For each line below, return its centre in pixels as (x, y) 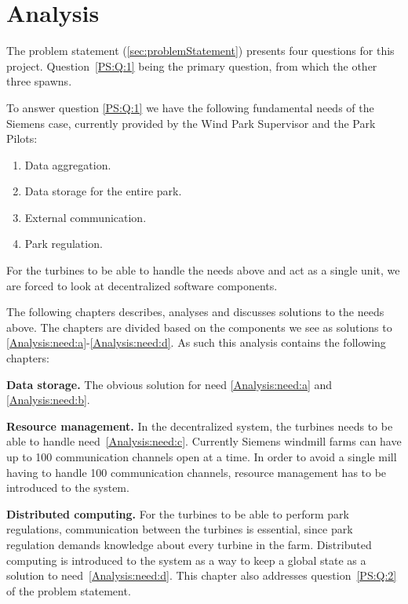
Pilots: (22, 138)
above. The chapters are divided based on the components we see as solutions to (199, 327)
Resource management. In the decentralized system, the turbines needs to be (200, 426)
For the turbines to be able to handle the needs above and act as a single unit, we (203, 270)
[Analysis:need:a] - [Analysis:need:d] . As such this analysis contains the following (196, 342)
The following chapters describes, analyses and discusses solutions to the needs (195, 312)
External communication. (86, 217)
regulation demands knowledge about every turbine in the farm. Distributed (189, 544)
